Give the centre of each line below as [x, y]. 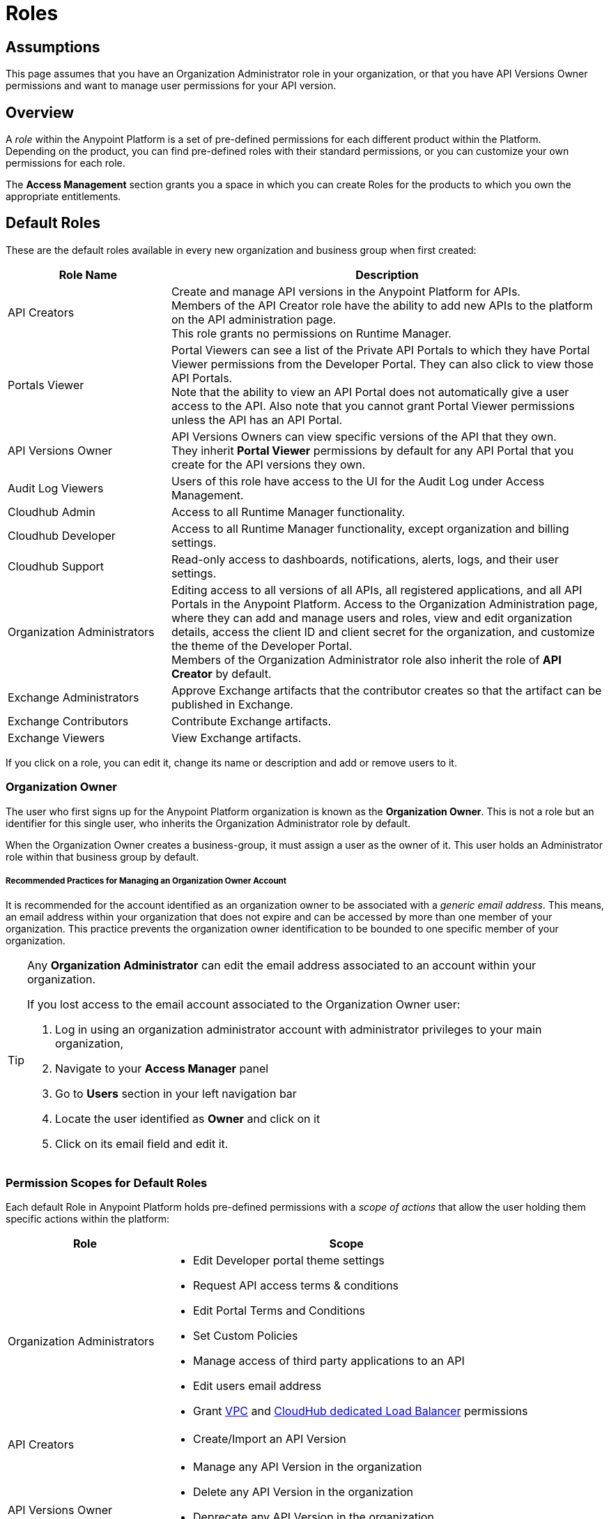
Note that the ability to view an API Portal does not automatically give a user [370, 392]
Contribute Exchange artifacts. [251, 721]
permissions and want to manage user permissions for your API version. [171, 86]
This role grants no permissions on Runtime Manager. [311, 333]
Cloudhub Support [56, 566]
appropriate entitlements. [63, 197]
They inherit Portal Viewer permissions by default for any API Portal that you [372, 450]
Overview [40, 112]
